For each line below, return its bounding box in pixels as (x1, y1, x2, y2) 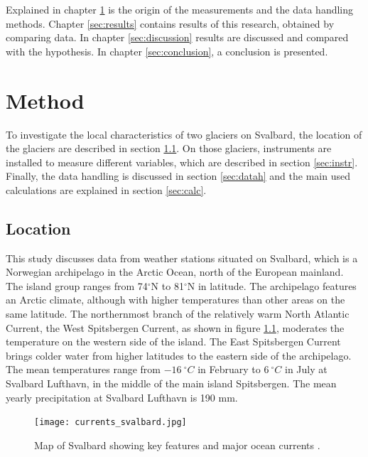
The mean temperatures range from (6, 362, 161, 377)
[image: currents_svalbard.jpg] (34, 417, 187, 428)
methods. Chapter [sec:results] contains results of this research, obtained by (6, 16, 335, 31)
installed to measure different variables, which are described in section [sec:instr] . (6, 154, 358, 169)
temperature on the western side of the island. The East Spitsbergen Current (6, 334, 341, 349)
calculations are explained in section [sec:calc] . (6, 182, 207, 197)
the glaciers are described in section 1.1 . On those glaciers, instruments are (6, 141, 332, 156)
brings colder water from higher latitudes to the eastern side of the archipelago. (6, 348, 352, 362)
